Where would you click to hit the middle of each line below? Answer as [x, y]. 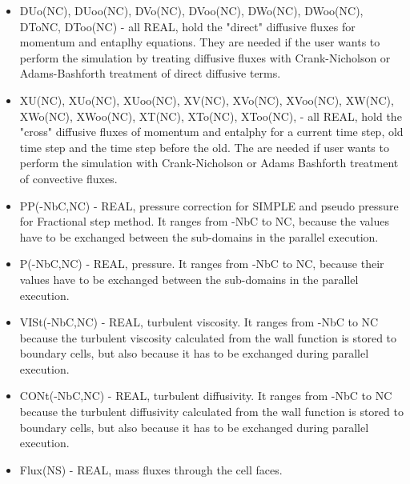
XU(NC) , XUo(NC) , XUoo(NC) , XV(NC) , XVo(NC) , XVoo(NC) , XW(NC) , [207, 100]
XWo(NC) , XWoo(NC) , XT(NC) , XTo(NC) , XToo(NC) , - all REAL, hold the [211, 116]
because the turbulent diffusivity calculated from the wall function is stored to [211, 412]
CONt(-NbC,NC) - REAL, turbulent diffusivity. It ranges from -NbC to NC [206, 396]
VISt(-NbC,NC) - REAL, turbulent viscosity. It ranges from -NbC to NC [199, 322]
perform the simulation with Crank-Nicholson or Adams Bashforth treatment [209, 163]
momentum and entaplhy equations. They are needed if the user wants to [200, 42]
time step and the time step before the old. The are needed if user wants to [204, 147]
